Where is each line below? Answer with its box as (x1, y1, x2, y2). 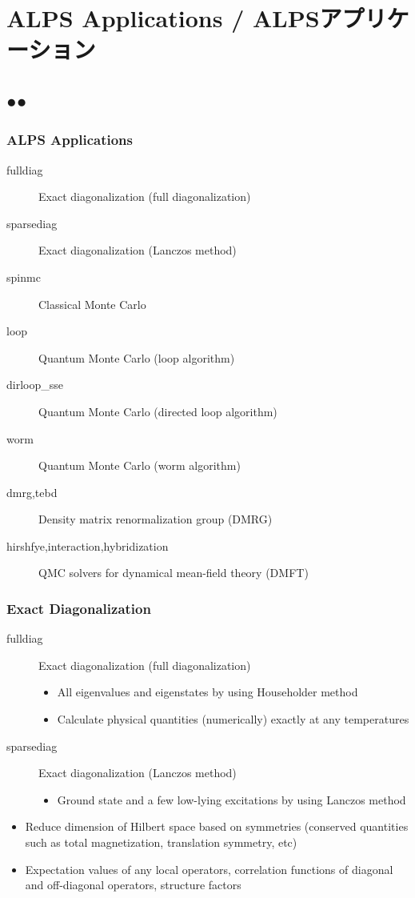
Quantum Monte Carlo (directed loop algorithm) (38, 403, 277, 419)
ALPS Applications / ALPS (6, 2, 320, 34)
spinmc (6, 268, 41, 285)
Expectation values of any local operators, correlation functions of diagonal (25, 860, 393, 877)
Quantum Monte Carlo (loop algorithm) (38, 349, 235, 366)
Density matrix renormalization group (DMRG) (38, 511, 273, 527)
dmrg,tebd (6, 483, 58, 500)
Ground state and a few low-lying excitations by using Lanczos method (57, 791, 406, 808)
